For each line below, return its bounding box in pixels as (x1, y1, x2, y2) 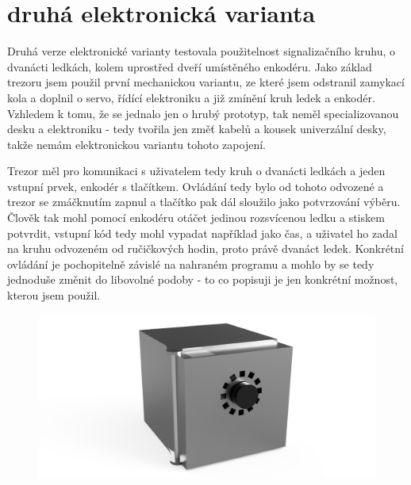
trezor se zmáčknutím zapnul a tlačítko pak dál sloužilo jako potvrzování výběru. (7, 193, 401, 210)
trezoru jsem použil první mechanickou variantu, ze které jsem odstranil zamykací (7, 74, 405, 90)
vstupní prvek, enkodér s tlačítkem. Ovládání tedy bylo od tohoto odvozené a (7, 178, 384, 194)
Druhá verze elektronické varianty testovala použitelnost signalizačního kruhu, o (7, 43, 396, 59)
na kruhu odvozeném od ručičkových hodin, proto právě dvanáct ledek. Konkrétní (7, 240, 404, 257)
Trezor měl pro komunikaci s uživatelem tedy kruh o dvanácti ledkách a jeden (7, 162, 386, 179)
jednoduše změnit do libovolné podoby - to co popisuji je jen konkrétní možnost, (7, 271, 398, 288)
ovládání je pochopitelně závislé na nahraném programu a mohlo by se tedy (7, 255, 375, 272)
